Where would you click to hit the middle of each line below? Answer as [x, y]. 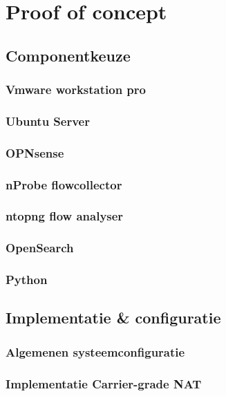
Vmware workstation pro [76, 89]
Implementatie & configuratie [113, 318]
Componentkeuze [68, 55]
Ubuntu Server [48, 121]
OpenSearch [40, 248]
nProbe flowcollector [64, 184]
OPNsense [35, 152]
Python [27, 280]
